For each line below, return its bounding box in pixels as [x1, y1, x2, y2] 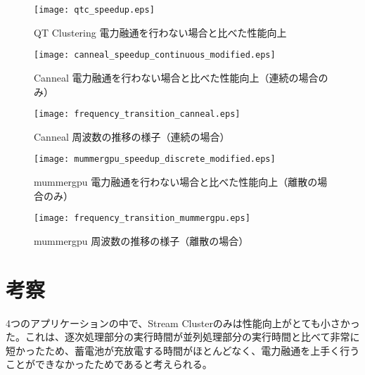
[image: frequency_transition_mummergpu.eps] [34, 213, 250, 224]
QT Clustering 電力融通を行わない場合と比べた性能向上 [34, 25, 287, 39]
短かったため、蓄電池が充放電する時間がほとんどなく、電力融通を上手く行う [6, 343, 360, 357]
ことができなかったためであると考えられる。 [6, 357, 212, 371]
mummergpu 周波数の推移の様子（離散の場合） [34, 233, 249, 248]
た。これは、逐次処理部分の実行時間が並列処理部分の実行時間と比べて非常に [6, 329, 360, 344]
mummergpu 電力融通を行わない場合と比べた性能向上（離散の [34, 174, 318, 189]
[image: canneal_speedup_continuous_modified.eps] [34, 50, 276, 61]
